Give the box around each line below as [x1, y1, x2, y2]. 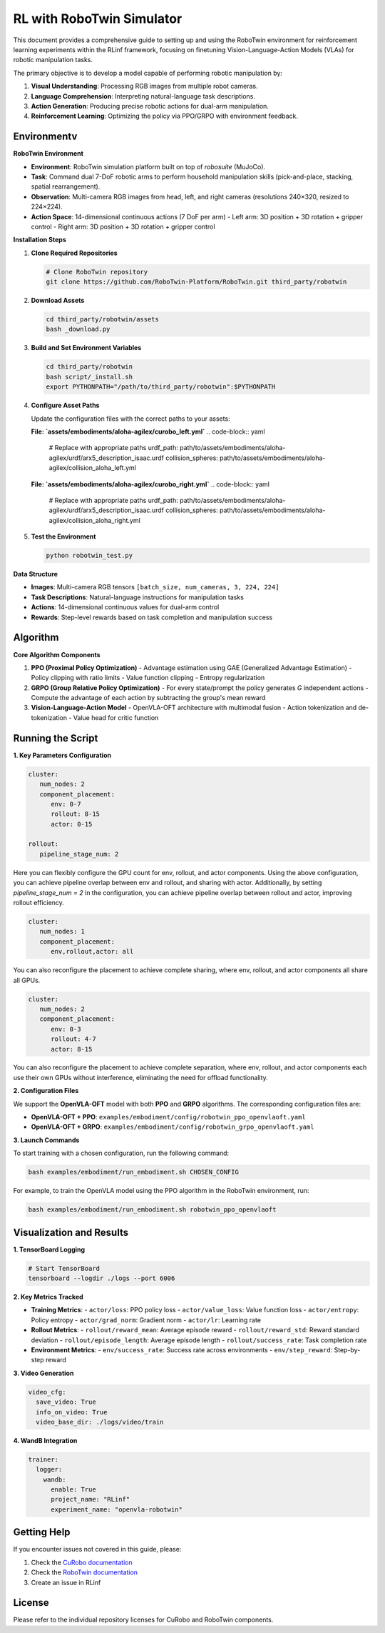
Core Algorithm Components [13, 650, 101, 659]
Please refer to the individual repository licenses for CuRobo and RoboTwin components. [13, 1615, 274, 1624]
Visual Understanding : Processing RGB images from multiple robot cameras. [31, 82, 258, 91]
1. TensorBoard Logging [13, 1245, 86, 1254]
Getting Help [13, 1526, 71, 1539]
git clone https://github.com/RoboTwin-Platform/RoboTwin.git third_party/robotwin [46, 278, 347, 286]
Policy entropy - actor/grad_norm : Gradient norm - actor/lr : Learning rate [31, 1315, 262, 1324]
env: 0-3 [51, 1025, 81, 1033]
